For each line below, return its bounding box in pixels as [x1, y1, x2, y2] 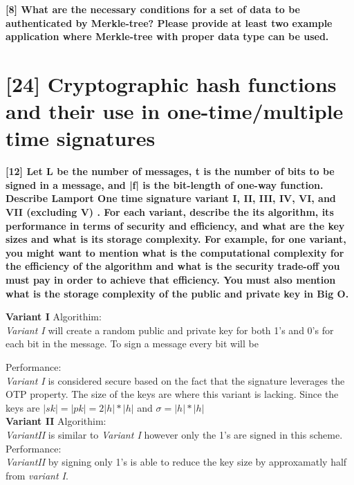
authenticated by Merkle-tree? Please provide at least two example [6, 15, 333, 30]
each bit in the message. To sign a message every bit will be [6, 336, 259, 351]
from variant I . [6, 468, 68, 482]
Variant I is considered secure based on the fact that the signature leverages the [6, 373, 345, 387]
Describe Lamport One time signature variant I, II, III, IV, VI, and [6, 191, 336, 205]
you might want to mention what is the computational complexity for [6, 245, 344, 259]
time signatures [6, 124, 156, 152]
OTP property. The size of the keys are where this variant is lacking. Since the [6, 387, 339, 401]
